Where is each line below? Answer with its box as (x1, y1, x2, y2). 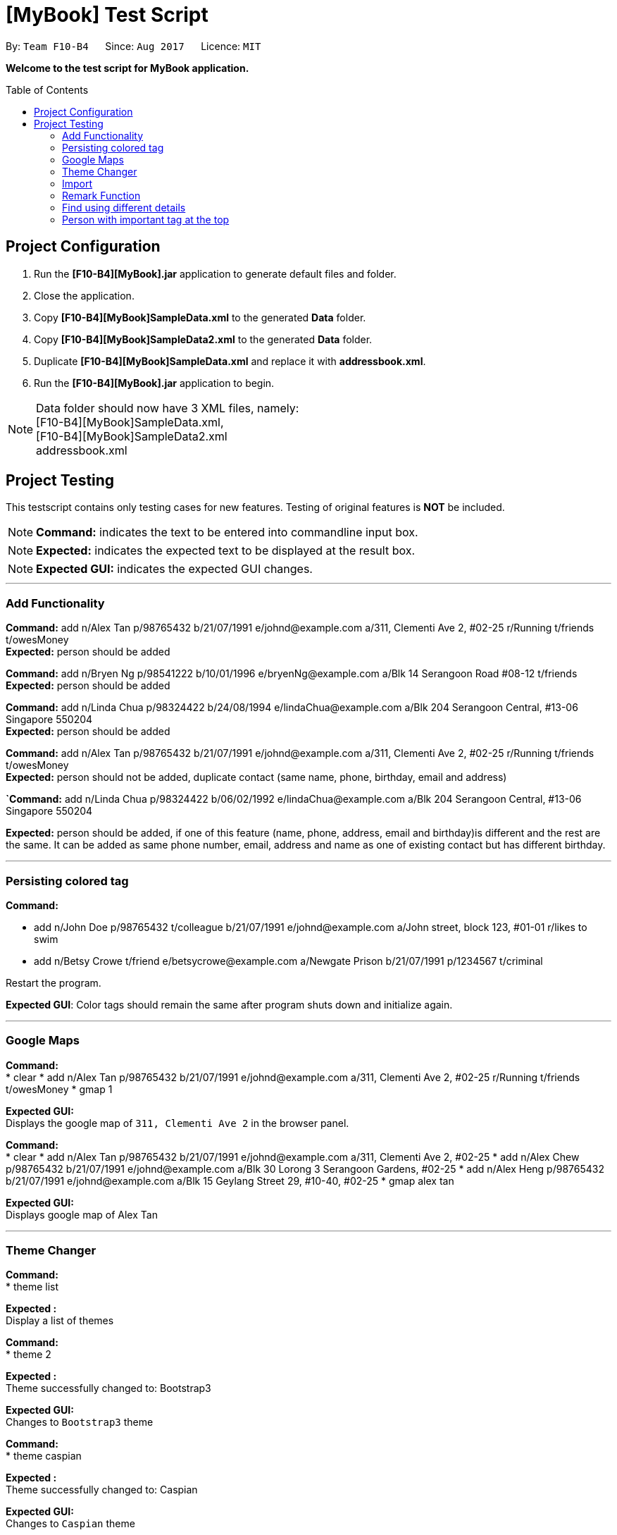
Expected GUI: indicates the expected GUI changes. (36, 562, 313, 577)
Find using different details (62, 201, 186, 214)
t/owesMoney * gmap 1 (6, 1083, 113, 1095)
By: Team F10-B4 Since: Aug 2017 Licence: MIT (6, 39, 261, 52)
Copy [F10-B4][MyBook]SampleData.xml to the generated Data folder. (34, 311, 366, 323)
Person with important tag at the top (62, 213, 230, 226)
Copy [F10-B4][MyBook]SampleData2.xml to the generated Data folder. (34, 333, 373, 345)
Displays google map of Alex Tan (6, 1208, 158, 1221)
